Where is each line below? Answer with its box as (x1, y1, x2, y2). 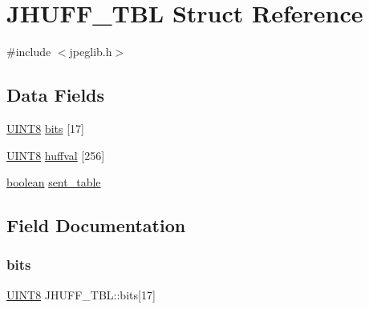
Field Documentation (6, 213, 186, 238)
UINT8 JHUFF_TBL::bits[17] (6, 286, 156, 303)
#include (6, 43, 51, 60)
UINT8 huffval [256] (6, 146, 105, 163)
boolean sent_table (6, 174, 101, 191)
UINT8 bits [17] (6, 119, 84, 136)
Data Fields (6, 82, 105, 107)
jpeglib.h (69, 43, 112, 60)
